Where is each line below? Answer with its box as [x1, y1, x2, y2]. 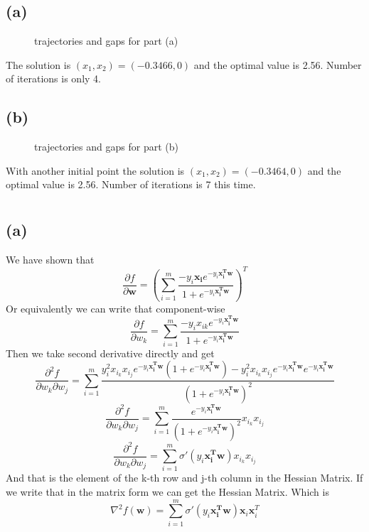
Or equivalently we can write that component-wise [6, 300, 225, 315]
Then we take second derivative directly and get [6, 345, 215, 360]
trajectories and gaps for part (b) [34, 139, 178, 153]
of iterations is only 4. [6, 71, 101, 86]
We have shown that [6, 251, 95, 266]
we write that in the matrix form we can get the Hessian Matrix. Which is [6, 484, 329, 499]
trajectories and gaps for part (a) [34, 33, 178, 48]
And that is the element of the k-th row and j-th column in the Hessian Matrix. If [6, 470, 363, 485]
